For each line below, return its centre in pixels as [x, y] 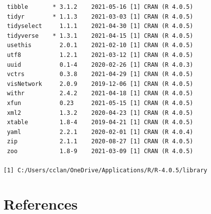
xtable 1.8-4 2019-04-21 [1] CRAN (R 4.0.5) [100, 122]
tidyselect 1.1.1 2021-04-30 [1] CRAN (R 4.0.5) [100, 26]
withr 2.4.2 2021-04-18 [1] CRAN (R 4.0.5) [100, 94]
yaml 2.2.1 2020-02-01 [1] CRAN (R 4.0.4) [100, 132]
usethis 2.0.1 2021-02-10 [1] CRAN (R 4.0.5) [100, 45]
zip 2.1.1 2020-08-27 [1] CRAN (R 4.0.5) [100, 142]
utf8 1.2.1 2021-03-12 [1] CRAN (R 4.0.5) [100, 55]
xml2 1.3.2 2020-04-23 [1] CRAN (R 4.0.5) [100, 113]
